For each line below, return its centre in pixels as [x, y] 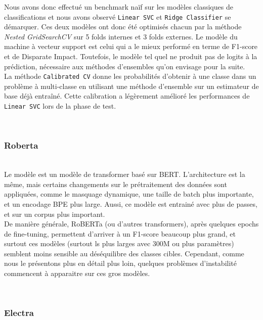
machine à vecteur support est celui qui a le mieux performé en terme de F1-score [131, 46]
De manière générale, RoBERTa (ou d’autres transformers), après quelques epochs [131, 224]
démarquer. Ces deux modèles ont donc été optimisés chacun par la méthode [123, 27]
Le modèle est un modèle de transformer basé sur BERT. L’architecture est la [125, 174]
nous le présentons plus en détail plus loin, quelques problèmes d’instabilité [120, 263]
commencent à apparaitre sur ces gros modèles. [77, 273]
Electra [19, 313]
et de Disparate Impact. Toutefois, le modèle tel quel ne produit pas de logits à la [131, 56]
